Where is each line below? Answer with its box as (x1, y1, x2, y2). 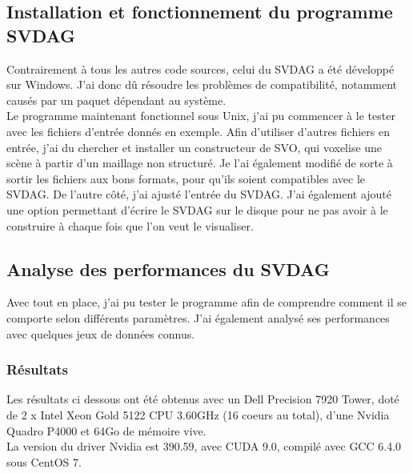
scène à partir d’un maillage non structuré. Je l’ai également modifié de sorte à (6, 154, 393, 171)
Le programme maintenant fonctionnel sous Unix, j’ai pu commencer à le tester (6, 107, 395, 124)
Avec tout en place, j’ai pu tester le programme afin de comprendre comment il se (6, 294, 407, 311)
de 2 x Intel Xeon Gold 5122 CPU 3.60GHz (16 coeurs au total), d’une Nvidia (6, 406, 390, 423)
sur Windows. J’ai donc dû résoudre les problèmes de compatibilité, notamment (6, 76, 398, 93)
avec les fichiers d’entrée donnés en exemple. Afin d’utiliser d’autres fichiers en (6, 122, 390, 139)
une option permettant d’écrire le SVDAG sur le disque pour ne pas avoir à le (6, 201, 388, 218)
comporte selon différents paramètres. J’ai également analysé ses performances (6, 309, 390, 326)
